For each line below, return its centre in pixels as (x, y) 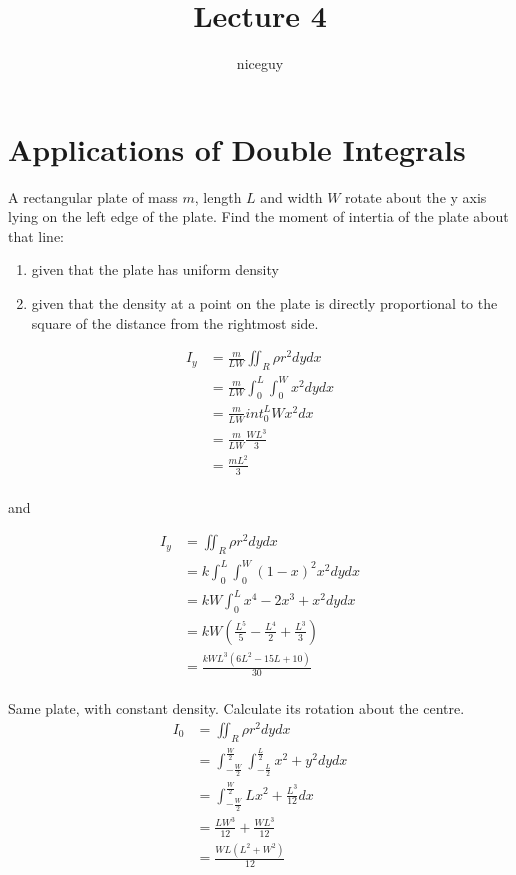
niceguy (260, 63)
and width (291, 196)
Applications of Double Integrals (237, 148)
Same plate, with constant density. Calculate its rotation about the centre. (236, 708)
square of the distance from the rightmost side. (175, 322)
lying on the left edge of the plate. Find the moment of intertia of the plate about (258, 216)
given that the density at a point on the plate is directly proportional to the (264, 303)
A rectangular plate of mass (93, 196)
